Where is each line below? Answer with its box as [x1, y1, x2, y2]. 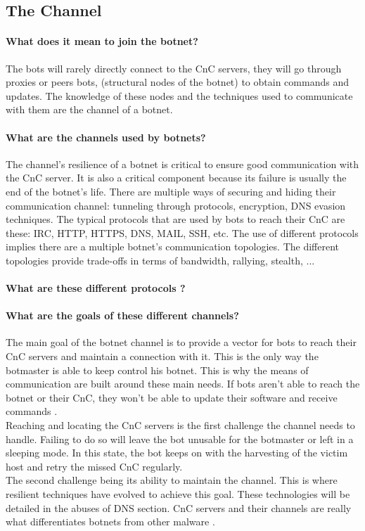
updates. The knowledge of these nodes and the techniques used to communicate [6, 88, 353, 103]
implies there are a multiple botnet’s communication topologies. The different [6, 239, 339, 254]
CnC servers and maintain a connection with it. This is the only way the [6, 349, 319, 364]
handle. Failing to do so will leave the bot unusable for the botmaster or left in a [6, 431, 354, 446]
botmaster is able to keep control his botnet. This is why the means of [6, 362, 309, 377]
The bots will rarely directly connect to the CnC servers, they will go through [6, 60, 342, 75]
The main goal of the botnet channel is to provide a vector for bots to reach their [6, 335, 357, 350]
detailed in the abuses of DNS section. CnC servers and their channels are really [6, 500, 352, 515]
